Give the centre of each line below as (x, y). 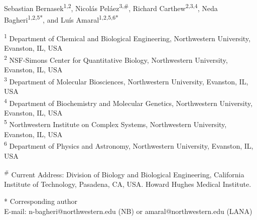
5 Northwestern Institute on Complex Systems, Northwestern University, (115, 124)
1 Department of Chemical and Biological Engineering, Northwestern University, (127, 37)
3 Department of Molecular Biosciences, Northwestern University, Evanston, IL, (126, 80)
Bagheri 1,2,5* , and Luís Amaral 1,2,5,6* (61, 19)
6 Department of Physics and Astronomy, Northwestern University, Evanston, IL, (129, 145)
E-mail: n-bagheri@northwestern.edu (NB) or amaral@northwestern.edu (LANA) (128, 211)
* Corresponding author (41, 201)
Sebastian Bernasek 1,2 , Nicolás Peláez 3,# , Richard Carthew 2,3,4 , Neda (111, 7)
